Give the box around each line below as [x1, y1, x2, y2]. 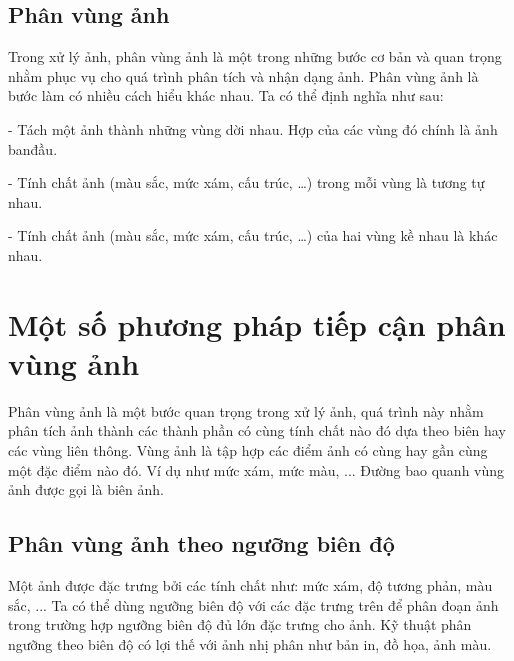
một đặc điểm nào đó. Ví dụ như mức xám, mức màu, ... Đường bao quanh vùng [8, 459, 505, 480]
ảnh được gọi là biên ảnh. [8, 479, 164, 500]
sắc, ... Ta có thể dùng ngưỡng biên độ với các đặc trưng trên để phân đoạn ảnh [8, 594, 499, 615]
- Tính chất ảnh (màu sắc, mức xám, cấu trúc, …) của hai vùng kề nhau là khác [8, 225, 498, 246]
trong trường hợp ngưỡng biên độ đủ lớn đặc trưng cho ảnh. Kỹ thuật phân [8, 614, 472, 635]
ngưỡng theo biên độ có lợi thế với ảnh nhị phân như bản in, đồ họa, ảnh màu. [8, 633, 492, 654]
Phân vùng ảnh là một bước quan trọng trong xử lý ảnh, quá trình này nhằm [8, 400, 484, 421]
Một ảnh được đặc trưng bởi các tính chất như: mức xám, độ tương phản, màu [8, 575, 493, 596]
